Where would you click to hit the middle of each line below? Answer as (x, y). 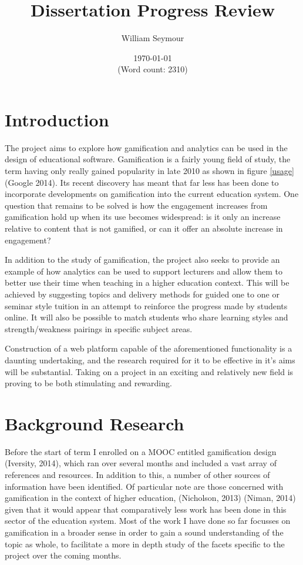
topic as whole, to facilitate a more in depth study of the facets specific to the (145, 544)
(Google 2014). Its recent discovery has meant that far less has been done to (142, 182)
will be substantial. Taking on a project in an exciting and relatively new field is (149, 371)
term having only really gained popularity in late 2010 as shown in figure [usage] (149, 171)
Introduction (57, 119)
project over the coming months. (63, 555)
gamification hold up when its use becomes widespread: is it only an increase (143, 217)
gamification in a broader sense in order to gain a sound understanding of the (144, 532)
